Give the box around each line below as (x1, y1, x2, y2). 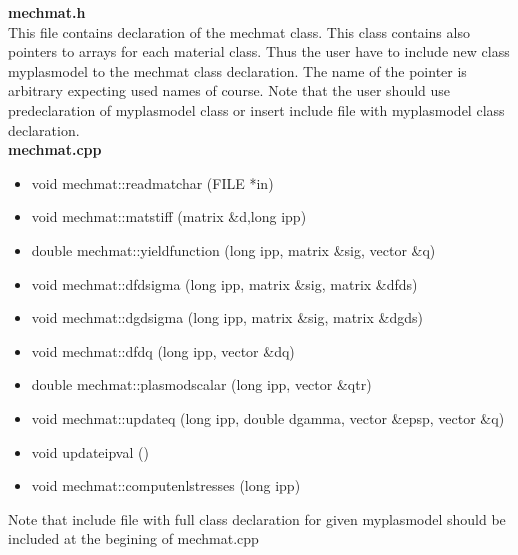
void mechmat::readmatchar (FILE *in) (31, 172, 274, 193)
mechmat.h (8, 2, 86, 22)
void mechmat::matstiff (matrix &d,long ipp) (31, 206, 307, 227)
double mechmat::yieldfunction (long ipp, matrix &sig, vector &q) (31, 239, 436, 260)
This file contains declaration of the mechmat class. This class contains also (8, 21, 470, 42)
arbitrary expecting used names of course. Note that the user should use (8, 80, 451, 101)
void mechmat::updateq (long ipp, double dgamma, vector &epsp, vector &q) (31, 407, 505, 428)
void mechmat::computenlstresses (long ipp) (31, 475, 301, 496)
